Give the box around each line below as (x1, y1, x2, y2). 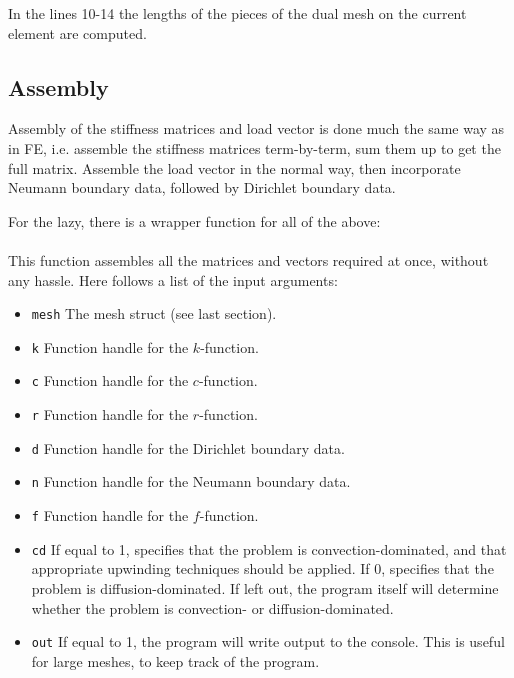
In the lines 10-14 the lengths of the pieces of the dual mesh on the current (8, 3, 467, 23)
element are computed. (8, 22, 147, 43)
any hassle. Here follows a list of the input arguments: (8, 269, 338, 290)
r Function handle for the (31, 404, 189, 425)
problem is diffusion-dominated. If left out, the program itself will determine (31, 577, 499, 598)
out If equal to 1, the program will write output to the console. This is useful (31, 631, 505, 652)
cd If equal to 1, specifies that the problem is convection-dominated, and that (31, 538, 507, 559)
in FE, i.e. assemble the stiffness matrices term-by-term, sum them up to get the (8, 137, 501, 158)
